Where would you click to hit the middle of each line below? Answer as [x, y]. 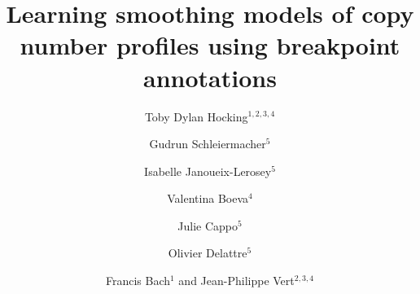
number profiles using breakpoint [210, 45]
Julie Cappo [208, 225]
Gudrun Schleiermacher [208, 144]
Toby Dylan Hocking [196, 116]
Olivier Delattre [208, 253]
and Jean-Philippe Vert [236, 281]
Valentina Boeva [208, 198]
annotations [210, 77]
